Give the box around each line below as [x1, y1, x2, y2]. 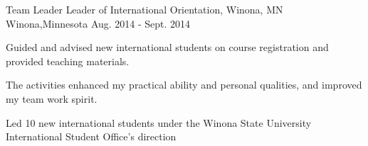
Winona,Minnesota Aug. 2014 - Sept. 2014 [6, 16, 191, 30]
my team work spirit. [6, 91, 98, 106]
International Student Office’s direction [6, 129, 177, 144]
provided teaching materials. [6, 53, 130, 68]
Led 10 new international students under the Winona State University [6, 115, 312, 130]
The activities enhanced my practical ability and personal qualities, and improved [6, 77, 362, 92]
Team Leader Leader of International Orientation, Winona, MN [6, 2, 283, 16]
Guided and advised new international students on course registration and [6, 40, 329, 55]
